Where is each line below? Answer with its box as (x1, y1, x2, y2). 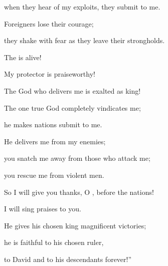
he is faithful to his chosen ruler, (4, 237, 104, 247)
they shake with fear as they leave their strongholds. (4, 35, 165, 46)
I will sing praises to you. (4, 203, 81, 214)
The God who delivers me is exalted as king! (4, 85, 141, 96)
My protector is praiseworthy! (4, 69, 95, 79)
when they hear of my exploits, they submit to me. (4, 2, 160, 12)
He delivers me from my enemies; (4, 136, 106, 146)
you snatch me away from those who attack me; (4, 153, 150, 163)
